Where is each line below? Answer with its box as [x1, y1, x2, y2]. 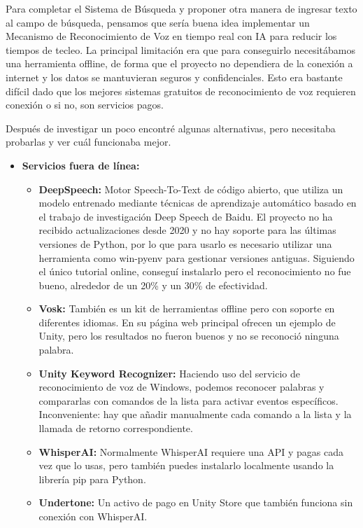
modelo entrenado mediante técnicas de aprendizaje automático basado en [38, 195, 357, 210]
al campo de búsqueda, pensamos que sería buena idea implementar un [6, 15, 310, 29]
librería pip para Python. [38, 471, 146, 486]
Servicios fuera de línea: [22, 158, 140, 172]
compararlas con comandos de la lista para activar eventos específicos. [38, 393, 339, 408]
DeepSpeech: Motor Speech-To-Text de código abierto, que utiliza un [38, 181, 343, 196]
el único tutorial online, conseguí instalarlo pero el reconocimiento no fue [38, 264, 351, 279]
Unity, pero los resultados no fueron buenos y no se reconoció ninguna [38, 328, 339, 343]
